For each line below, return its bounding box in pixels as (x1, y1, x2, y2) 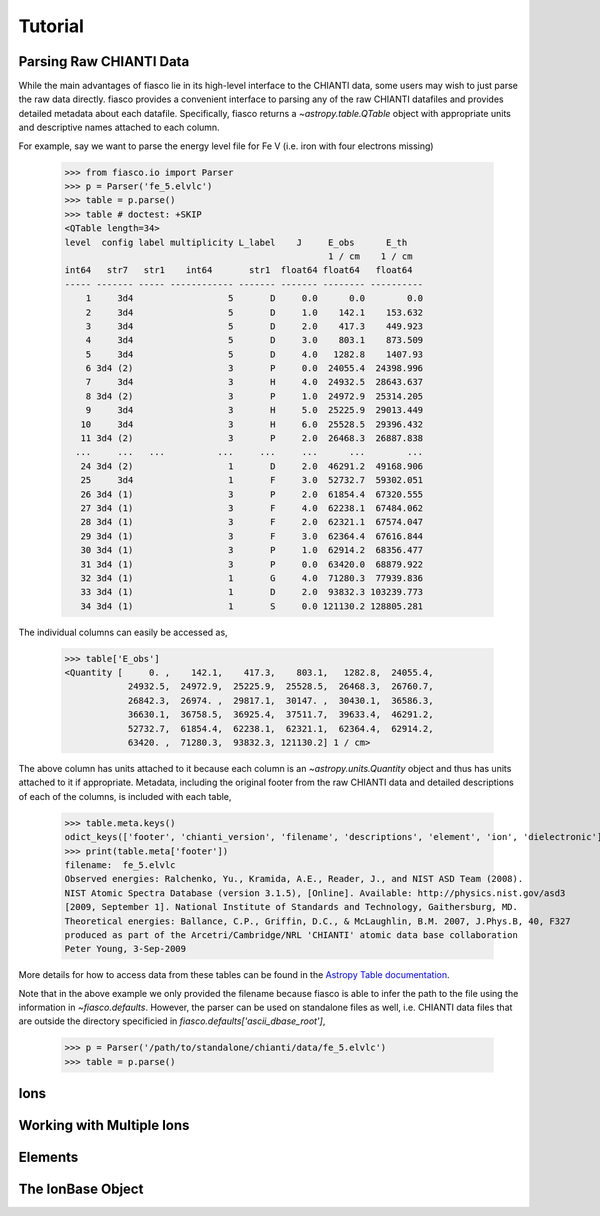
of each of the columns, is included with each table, (18, 790, 232, 802)
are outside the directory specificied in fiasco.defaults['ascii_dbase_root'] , (18, 1015, 326, 1027)
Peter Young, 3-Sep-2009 (64, 943, 187, 955)
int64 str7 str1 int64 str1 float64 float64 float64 (64, 265, 413, 276)
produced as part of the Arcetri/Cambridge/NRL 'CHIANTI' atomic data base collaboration (64, 929, 519, 940)
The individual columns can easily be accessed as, (18, 626, 229, 638)
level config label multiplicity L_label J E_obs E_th (64, 236, 408, 248)
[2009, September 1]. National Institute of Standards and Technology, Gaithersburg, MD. (64, 901, 519, 913)
